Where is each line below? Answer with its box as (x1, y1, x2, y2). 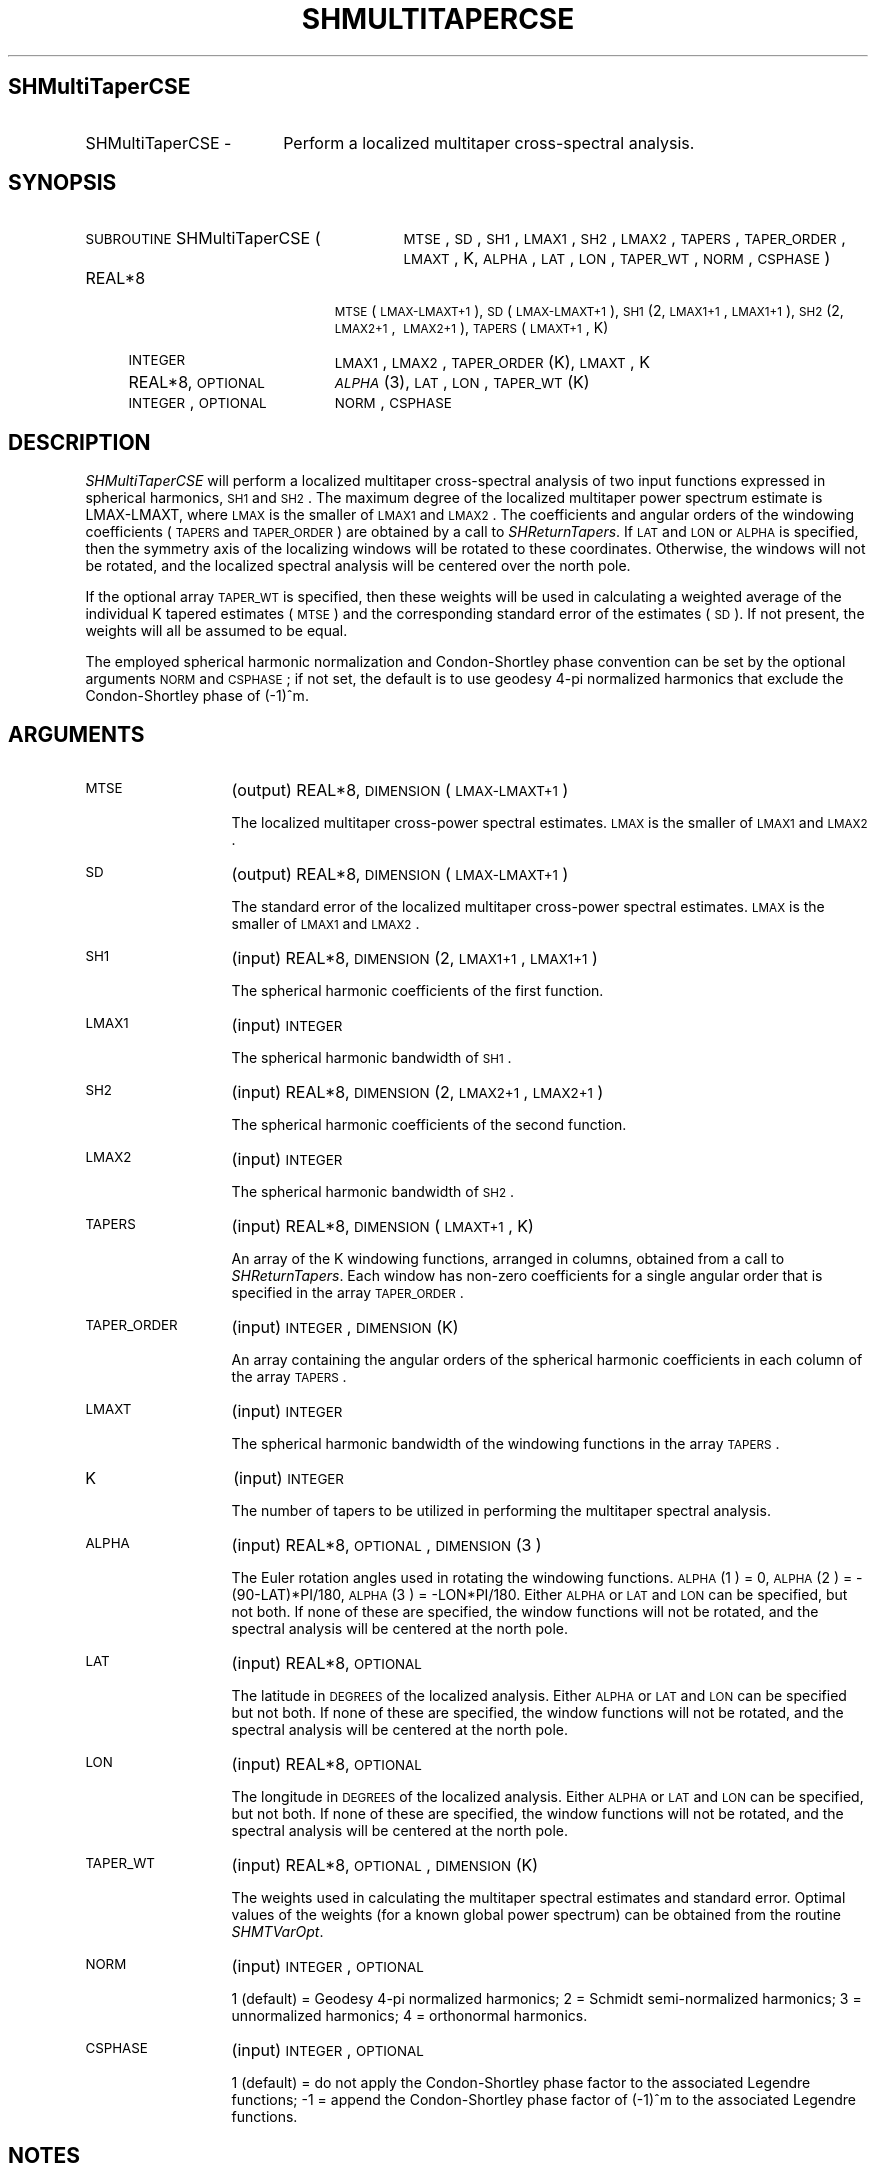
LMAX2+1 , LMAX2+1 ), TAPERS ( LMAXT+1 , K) (334, 319, 609, 337)
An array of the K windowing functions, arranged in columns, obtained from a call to (231, 1250, 785, 1268)
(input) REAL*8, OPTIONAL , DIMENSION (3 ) (231, 1535, 542, 1556)
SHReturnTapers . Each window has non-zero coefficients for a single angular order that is (231, 1267, 823, 1285)
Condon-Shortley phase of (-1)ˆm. (85, 687, 309, 705)
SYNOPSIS (8, 170, 117, 196)
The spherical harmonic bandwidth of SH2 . (231, 1183, 515, 1201)
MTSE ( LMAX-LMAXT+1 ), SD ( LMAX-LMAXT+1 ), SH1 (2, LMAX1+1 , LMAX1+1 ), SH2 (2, (334, 302, 844, 320)
